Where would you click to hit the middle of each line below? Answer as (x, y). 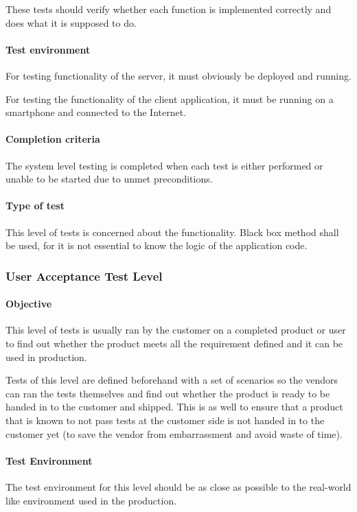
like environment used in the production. (91, 500)
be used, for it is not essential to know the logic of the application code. (157, 245)
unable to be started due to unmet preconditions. (109, 179)
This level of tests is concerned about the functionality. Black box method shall (172, 232)
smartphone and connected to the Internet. (96, 112)
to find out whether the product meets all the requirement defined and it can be (174, 343)
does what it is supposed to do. (71, 22)
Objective (29, 304)
